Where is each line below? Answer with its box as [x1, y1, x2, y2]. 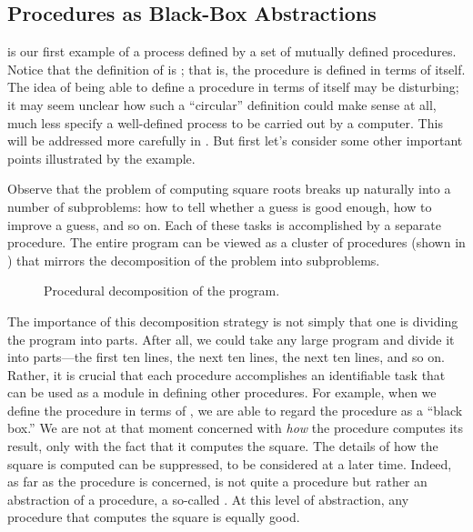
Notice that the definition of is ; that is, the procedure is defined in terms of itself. [7, 59, 466, 78]
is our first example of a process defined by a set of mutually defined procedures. [7, 42, 457, 61]
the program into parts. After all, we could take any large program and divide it [7, 329, 455, 348]
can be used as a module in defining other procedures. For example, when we [7, 383, 437, 402]
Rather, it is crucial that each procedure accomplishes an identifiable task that [7, 365, 446, 384]
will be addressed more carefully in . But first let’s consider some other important [7, 131, 463, 150]
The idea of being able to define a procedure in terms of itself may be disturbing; [7, 77, 459, 96]
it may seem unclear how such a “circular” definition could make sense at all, [7, 95, 437, 114]
